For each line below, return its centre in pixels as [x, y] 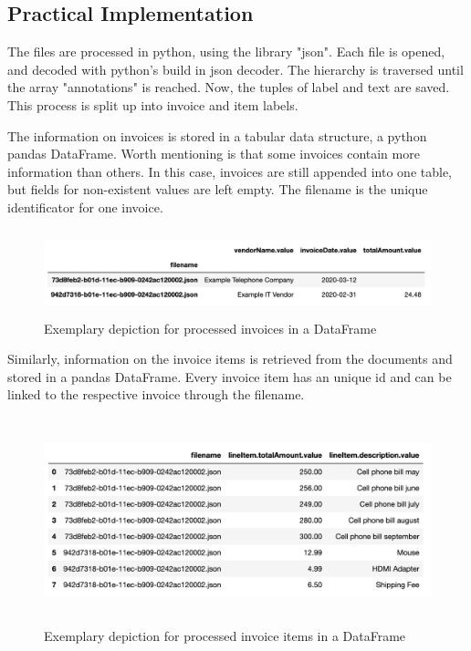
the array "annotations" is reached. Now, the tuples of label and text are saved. [229, 87]
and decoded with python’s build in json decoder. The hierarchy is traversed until [235, 69]
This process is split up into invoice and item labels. [153, 104]
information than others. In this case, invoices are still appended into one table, [230, 171]
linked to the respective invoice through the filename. [156, 394]
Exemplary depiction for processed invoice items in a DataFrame [225, 636]
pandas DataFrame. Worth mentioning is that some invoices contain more [214, 154]
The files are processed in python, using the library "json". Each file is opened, [226, 52]
